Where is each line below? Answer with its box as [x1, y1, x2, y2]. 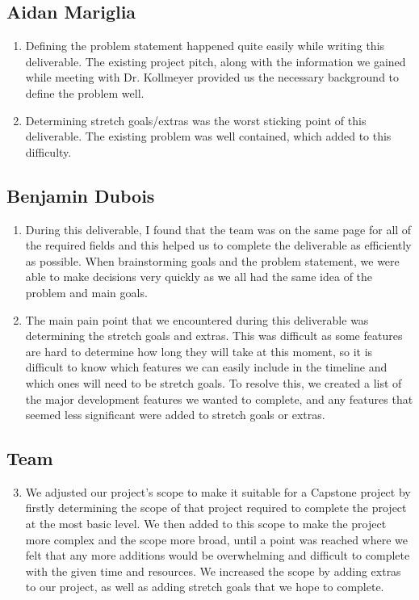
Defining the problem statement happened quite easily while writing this [25, 37, 385, 54]
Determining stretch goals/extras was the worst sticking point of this [25, 111, 367, 128]
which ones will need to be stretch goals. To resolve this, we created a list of [25, 374, 402, 391]
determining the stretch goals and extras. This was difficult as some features [25, 327, 403, 344]
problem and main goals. [25, 283, 148, 300]
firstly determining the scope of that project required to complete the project [25, 499, 407, 516]
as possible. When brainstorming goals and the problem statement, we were [25, 252, 400, 269]
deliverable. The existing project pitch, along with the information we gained [25, 52, 406, 69]
